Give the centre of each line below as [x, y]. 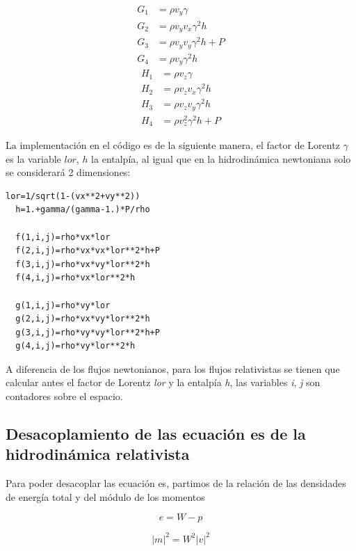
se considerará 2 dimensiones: [68, 172]
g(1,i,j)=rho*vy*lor [63, 305]
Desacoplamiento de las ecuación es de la [156, 434]
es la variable [33, 158]
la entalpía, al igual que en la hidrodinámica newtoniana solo [221, 158]
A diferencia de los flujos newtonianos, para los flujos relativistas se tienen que [173, 368]
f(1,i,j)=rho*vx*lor [63, 237]
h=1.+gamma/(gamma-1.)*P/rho [83, 210]
